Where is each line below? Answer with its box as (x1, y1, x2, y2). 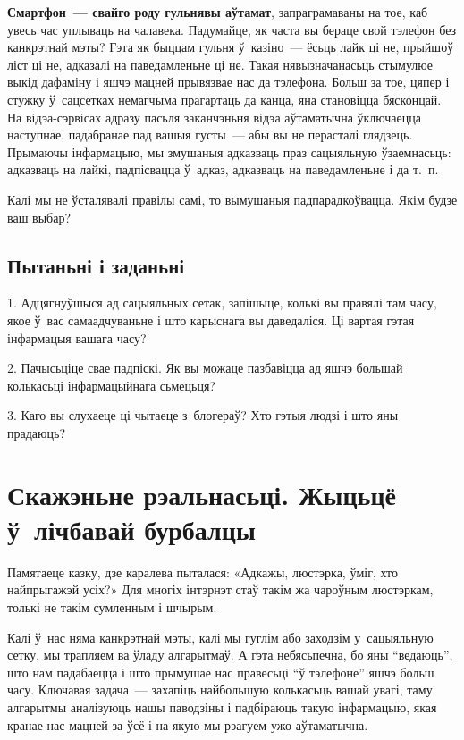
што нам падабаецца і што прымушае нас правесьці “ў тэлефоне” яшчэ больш (7, 662, 434, 681)
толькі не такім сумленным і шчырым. (7, 597, 217, 616)
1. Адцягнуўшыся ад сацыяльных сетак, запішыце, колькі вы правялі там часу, (7, 293, 437, 312)
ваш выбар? (7, 207, 72, 226)
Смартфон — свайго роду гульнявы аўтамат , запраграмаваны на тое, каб (7, 3, 428, 21)
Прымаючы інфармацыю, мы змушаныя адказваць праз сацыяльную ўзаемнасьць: (7, 142, 451, 161)
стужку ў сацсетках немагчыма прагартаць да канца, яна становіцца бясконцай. (7, 89, 442, 108)
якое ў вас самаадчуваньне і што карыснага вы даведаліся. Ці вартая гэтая (7, 310, 415, 329)
